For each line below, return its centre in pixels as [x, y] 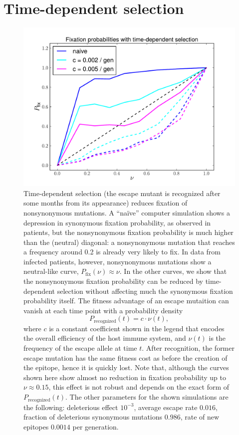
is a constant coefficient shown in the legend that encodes [137, 328]
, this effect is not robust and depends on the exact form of [139, 387]
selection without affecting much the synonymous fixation [145, 291]
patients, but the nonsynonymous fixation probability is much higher [128, 232]
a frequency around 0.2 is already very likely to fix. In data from [122, 252]
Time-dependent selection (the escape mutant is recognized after [122, 193]
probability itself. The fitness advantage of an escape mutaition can [126, 301]
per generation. [96, 426]
